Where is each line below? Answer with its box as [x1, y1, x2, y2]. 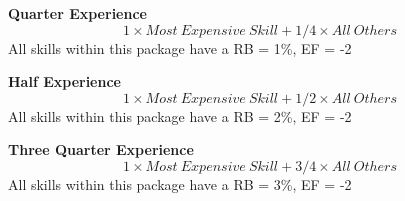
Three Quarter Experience [8, 139, 194, 160]
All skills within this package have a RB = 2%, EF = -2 [8, 105, 352, 126]
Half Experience [8, 71, 121, 92]
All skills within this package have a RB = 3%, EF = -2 [8, 173, 352, 194]
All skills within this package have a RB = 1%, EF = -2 [8, 37, 352, 58]
